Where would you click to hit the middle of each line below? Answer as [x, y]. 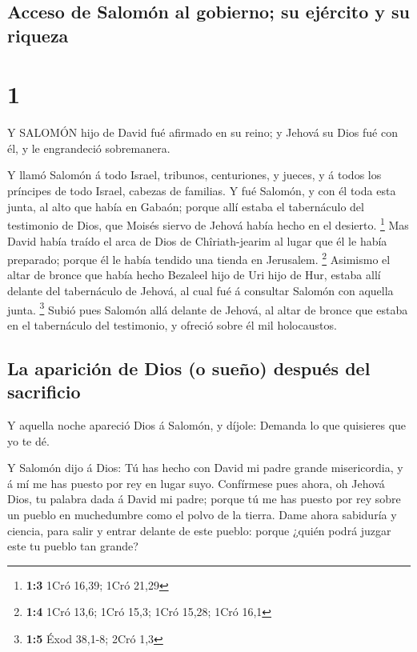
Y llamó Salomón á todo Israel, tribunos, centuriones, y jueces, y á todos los [194, 175]
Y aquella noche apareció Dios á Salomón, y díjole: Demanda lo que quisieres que [207, 424]
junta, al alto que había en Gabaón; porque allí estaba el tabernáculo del [186, 206]
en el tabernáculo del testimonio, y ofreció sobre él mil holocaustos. [172, 324]
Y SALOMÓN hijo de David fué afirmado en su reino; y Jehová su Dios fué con [202, 132]
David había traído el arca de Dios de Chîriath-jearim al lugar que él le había [197, 240]
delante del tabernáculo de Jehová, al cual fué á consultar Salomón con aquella [200, 290]
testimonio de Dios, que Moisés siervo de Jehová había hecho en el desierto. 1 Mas [208, 224]
